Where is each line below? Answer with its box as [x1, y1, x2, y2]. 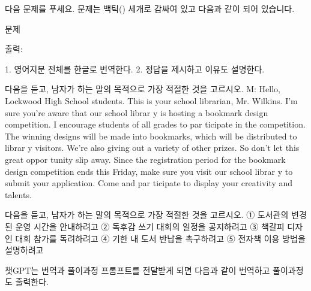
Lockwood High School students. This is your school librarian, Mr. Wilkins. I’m [5, 94, 298, 107]
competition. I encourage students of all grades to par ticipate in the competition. [5, 118, 306, 131]
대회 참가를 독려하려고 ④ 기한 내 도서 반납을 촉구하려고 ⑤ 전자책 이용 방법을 [15, 232, 306, 244]
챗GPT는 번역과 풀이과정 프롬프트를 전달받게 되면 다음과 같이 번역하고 [5, 263, 270, 276]
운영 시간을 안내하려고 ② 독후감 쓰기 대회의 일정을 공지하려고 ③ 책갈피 [15, 220, 285, 232]
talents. [5, 188, 32, 201]
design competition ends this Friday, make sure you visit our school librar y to [5, 165, 293, 177]
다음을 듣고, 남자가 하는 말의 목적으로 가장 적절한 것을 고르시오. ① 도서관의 [5, 208, 289, 221]
